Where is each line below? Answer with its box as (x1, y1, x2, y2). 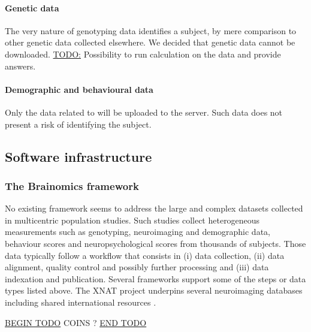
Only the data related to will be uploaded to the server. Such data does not (5, 105, 283, 118)
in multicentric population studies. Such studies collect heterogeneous (5, 213, 260, 226)
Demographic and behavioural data (5, 83, 153, 95)
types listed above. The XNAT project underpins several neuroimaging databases (5, 284, 303, 297)
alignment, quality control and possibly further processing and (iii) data (5, 261, 269, 273)
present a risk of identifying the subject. (5, 117, 152, 130)
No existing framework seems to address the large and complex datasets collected (5, 202, 303, 215)
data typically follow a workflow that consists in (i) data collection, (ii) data (5, 249, 285, 261)
